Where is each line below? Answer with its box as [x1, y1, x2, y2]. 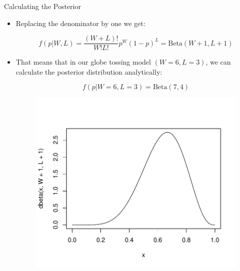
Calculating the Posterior [4, 1, 81, 11]
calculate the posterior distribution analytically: [15, 66, 162, 77]
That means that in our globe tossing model [15, 57, 151, 67]
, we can [205, 57, 231, 67]
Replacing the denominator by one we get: [15, 18, 145, 28]
